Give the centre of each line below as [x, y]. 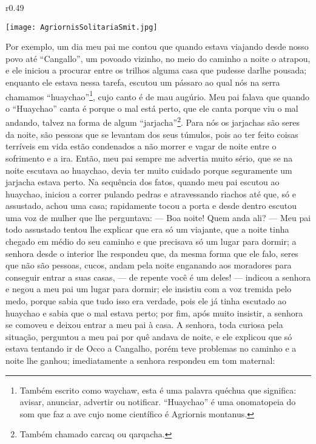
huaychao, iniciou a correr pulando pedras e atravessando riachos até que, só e [151, 193]
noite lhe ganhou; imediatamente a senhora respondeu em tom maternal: [140, 360]
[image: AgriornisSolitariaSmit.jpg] [82, 27]
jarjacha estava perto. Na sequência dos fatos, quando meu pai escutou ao [143, 182]
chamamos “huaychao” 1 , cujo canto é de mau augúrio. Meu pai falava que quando [158, 95]
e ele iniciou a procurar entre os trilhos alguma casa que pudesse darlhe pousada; [156, 70]
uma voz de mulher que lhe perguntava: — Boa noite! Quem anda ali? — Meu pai [158, 217]
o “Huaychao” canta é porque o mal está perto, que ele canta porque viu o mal [152, 108]
